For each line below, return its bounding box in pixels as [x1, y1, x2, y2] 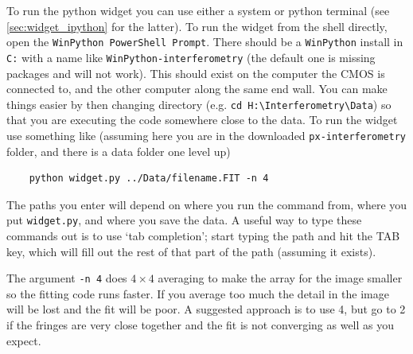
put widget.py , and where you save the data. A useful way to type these [6, 212, 362, 228]
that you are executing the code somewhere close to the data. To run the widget [6, 111, 398, 128]
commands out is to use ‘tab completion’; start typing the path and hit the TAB [6, 228, 400, 244]
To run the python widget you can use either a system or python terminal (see [6, 2, 390, 18]
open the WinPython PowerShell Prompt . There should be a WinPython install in [6, 33, 403, 50]
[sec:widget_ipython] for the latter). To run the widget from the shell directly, [6, 18, 388, 34]
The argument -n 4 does [6, 270, 127, 286]
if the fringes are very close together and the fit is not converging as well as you [6, 317, 395, 333]
